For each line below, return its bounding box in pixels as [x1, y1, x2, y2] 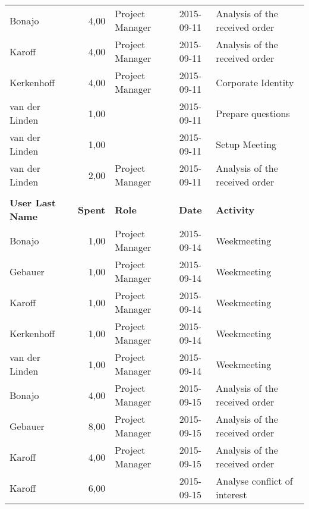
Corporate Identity [216, 75, 294, 89]
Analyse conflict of [216, 474, 293, 488]
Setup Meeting [216, 137, 277, 151]
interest [216, 488, 247, 501]
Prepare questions [216, 106, 290, 120]
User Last [10, 196, 56, 209]
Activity [216, 202, 255, 216]
